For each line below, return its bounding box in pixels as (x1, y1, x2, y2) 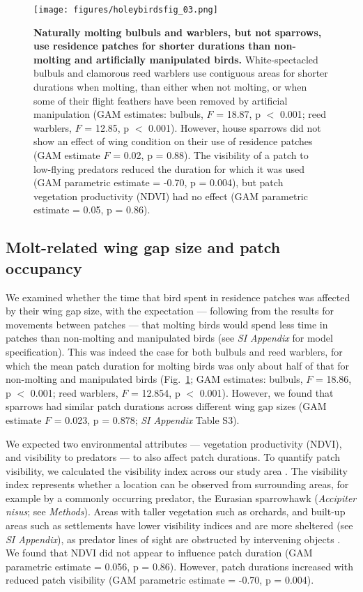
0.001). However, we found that (199, 385, 334, 400)
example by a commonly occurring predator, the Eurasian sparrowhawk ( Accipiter (6, 490, 357, 505)
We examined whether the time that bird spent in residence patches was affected (6, 289, 350, 304)
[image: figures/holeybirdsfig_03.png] (33, 5, 218, 15)
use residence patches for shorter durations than (33, 38, 271, 53)
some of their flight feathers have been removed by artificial (33, 93, 288, 107)
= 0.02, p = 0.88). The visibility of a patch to (113, 148, 309, 162)
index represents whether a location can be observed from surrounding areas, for (6, 477, 349, 492)
